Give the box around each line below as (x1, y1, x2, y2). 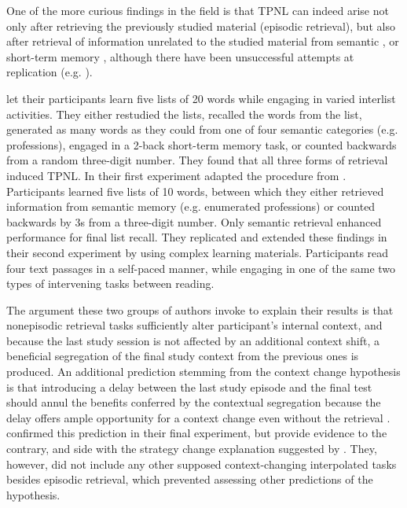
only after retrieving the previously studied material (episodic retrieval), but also (6, 17, 395, 34)
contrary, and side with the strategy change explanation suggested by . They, (6, 440, 377, 457)
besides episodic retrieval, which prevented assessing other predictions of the (6, 471, 373, 488)
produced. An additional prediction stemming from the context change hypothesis (6, 363, 401, 380)
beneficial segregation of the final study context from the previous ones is (6, 348, 359, 364)
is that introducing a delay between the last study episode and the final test (6, 378, 372, 395)
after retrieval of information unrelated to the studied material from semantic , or (6, 33, 399, 50)
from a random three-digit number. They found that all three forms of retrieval (6, 152, 388, 168)
